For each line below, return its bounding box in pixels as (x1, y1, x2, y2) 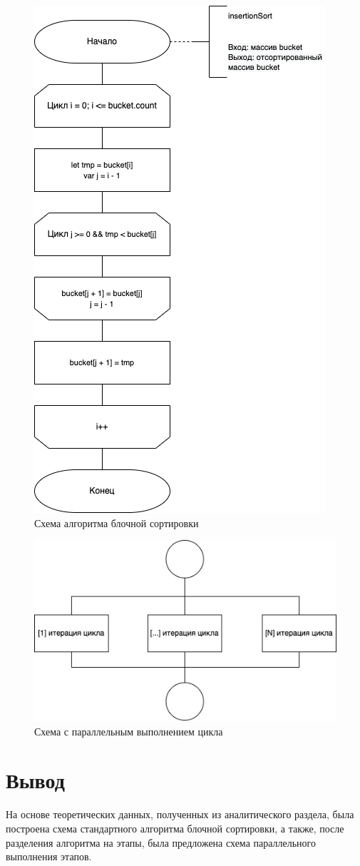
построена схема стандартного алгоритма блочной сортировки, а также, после (6, 820, 344, 835)
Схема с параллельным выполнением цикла (34, 723, 223, 738)
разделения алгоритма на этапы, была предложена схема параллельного (6, 835, 316, 850)
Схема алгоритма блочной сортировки (34, 515, 199, 530)
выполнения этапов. (6, 849, 92, 864)
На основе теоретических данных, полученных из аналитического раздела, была (6, 807, 354, 822)
